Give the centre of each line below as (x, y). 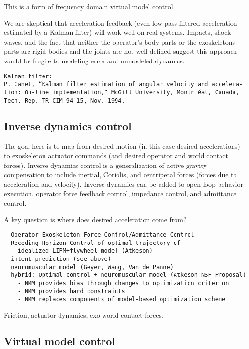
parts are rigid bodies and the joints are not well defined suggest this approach (121, 51)
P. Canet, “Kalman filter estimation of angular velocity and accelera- (123, 84)
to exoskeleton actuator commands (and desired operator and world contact (116, 155)
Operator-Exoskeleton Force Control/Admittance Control (103, 235)
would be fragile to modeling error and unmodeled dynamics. (94, 60)
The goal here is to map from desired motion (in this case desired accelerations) (122, 146)
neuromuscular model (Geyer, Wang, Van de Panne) (92, 267)
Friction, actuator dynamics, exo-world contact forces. (84, 315)
